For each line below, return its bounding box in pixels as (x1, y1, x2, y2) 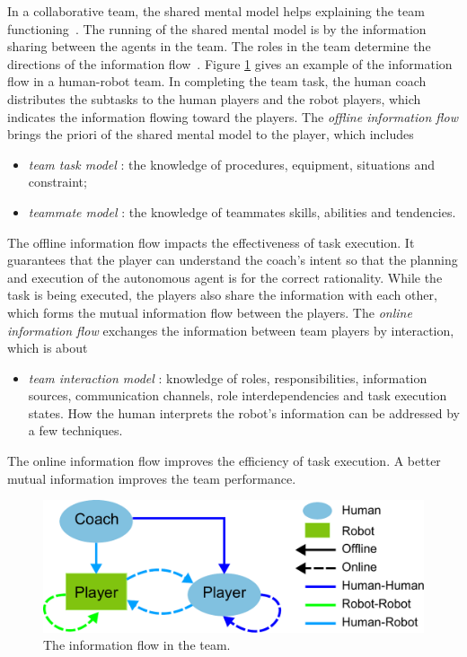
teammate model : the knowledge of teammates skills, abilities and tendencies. (28, 202, 456, 221)
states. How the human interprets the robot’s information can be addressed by (28, 403, 460, 422)
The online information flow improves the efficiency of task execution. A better (7, 451, 441, 470)
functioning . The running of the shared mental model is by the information (7, 19, 427, 38)
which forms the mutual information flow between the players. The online (7, 302, 412, 321)
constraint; (28, 172, 87, 191)
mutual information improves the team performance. (7, 469, 296, 487)
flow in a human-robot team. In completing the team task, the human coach (7, 72, 427, 91)
